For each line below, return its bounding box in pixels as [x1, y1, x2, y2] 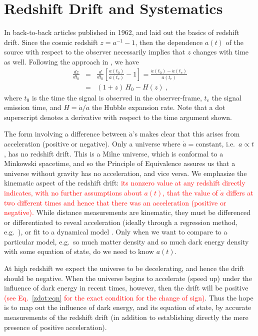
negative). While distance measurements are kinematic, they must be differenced [4, 207, 251, 217]
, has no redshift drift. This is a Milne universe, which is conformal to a [4, 148, 223, 158]
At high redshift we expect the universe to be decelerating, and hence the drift [4, 263, 244, 273]
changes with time [193, 46, 249, 57]
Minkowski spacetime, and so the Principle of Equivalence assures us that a [4, 158, 235, 168]
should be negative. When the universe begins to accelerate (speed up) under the [4, 272, 252, 283]
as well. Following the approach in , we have [4, 56, 139, 66]
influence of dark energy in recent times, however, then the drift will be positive [4, 282, 248, 293]
